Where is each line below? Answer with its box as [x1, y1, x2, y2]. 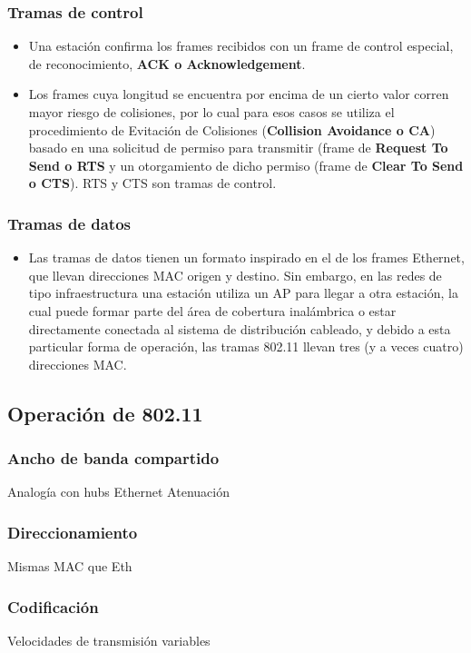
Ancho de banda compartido [7, 447, 220, 470]
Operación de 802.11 [7, 399, 203, 427]
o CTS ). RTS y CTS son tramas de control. [28, 173, 277, 193]
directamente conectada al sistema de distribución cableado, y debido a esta [28, 319, 451, 338]
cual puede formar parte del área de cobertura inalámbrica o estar [28, 301, 397, 320]
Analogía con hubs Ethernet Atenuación [7, 482, 230, 501]
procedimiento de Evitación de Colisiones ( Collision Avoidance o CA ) [28, 120, 436, 139]
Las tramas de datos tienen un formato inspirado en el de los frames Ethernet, [28, 248, 465, 267]
